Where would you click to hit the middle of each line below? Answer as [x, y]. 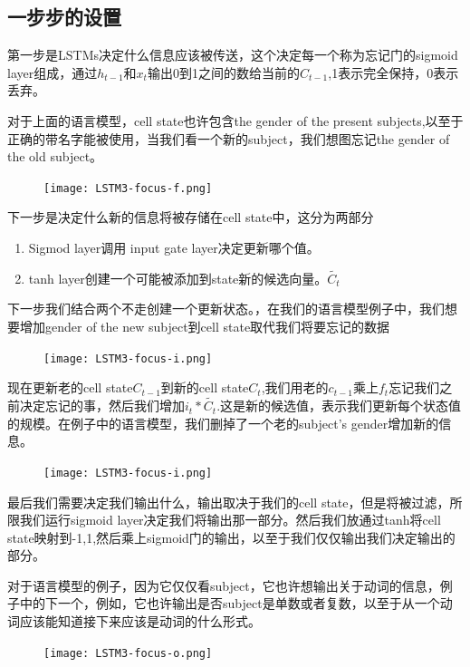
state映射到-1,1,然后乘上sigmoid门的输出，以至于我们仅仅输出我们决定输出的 [231, 537]
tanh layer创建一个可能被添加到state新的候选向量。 [178, 278]
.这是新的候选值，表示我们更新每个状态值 [339, 406]
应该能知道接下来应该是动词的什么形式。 [140, 621]
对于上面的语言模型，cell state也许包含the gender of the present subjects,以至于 [235, 120]
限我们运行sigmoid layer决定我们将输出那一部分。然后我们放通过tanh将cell [224, 520]
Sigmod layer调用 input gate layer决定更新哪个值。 [174, 248]
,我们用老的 [295, 387]
